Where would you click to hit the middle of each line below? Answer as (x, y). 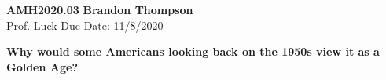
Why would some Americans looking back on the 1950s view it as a (193, 51)
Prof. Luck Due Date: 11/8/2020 (85, 25)
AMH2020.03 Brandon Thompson (100, 9)
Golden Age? (42, 66)
